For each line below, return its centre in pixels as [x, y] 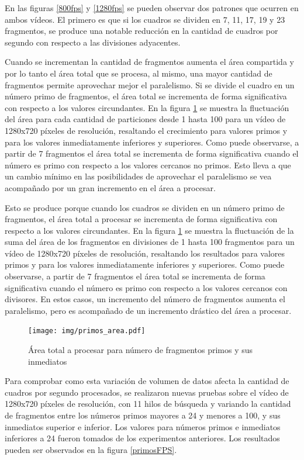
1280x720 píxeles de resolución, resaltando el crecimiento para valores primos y [146, 130]
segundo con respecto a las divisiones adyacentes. [93, 42]
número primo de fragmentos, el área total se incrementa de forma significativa [146, 96]
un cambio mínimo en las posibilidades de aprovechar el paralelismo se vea [138, 176]
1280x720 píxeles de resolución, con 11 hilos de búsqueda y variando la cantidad [148, 404]
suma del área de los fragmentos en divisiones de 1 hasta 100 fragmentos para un [150, 242]
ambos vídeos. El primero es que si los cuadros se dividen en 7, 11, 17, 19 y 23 [145, 19]
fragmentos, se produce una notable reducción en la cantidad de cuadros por [141, 31]
